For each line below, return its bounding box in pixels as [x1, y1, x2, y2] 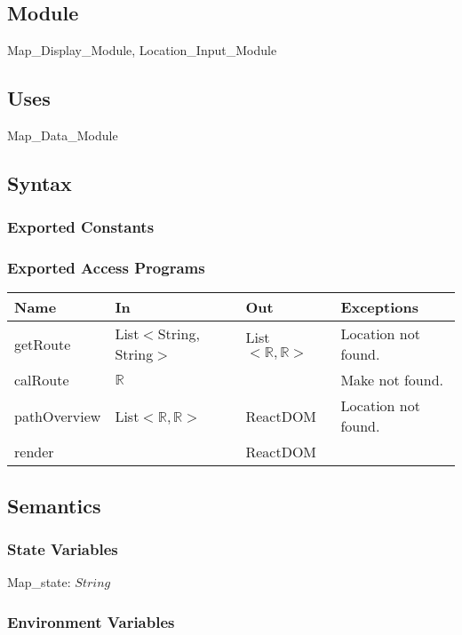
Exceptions [340, 297, 418, 318]
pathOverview [14, 405, 101, 426]
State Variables [7, 538, 118, 560]
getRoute [14, 333, 71, 354]
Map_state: [7, 573, 71, 591]
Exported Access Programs [7, 257, 205, 279]
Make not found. [340, 369, 443, 391]
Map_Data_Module [7, 126, 118, 144]
